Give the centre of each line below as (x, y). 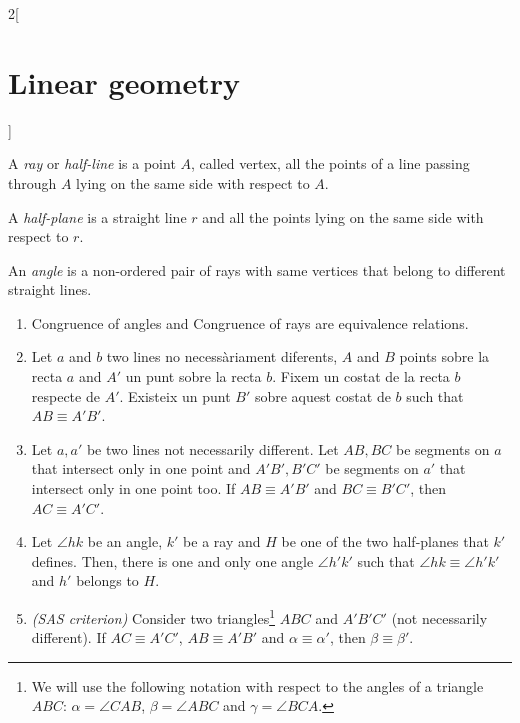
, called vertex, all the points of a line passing (330, 163)
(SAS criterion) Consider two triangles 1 (153, 616)
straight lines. (50, 289)
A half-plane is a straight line (97, 216)
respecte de (65, 395)
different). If (68, 637)
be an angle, (125, 541)
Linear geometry (124, 81)
